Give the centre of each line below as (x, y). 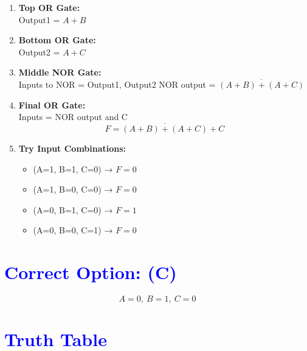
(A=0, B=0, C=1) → (73, 230)
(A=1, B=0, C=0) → (73, 189)
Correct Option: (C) (91, 272)
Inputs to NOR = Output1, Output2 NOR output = (117, 84)
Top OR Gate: (49, 7)
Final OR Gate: (52, 105)
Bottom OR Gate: (57, 40)
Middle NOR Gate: (60, 72)
